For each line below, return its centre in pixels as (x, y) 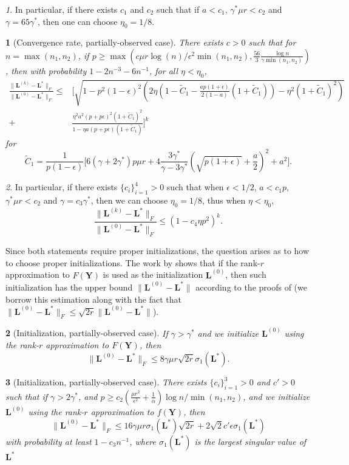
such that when (195, 187)
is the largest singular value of (250, 441)
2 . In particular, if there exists (62, 187)
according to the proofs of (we (251, 287)
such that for (272, 42)
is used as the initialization (153, 274)
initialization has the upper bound (69, 287)
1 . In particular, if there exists (62, 9)
